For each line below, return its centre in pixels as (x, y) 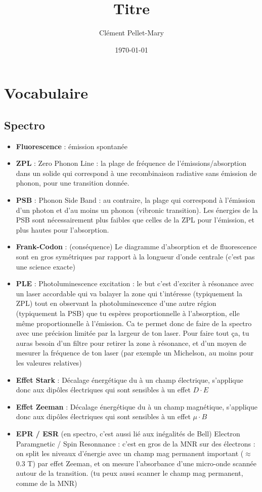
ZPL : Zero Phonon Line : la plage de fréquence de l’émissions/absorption (131, 163)
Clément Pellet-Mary (132, 33)
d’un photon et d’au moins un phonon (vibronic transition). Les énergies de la (137, 210)
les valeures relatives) (49, 362)
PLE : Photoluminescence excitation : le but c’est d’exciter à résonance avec (135, 283)
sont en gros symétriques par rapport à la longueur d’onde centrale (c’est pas (135, 257)
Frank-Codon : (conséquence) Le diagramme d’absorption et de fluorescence (136, 247)
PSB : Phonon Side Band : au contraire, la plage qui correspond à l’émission (136, 200)
